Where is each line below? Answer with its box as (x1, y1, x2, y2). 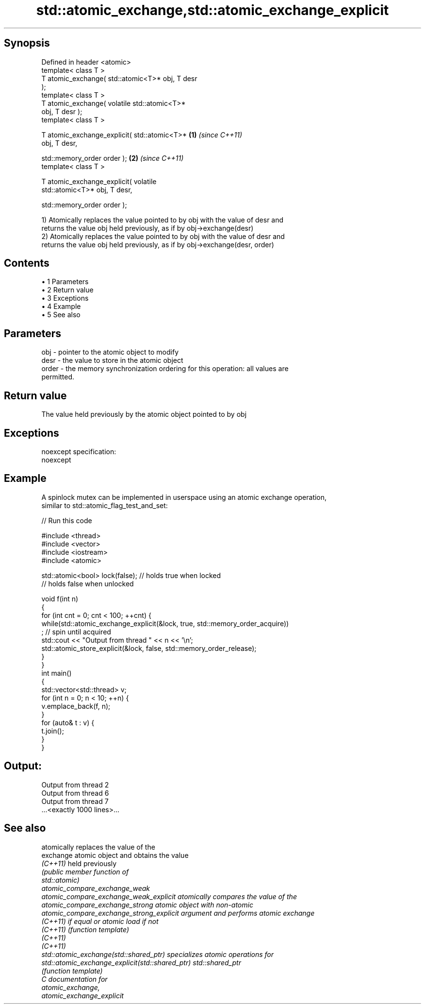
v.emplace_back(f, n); (41, 701, 111, 710)
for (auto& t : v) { (41, 718, 95, 727)
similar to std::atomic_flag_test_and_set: (41, 501, 168, 510)
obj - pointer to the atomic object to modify (41, 348, 179, 357)
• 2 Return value (41, 286, 94, 294)
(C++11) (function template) (41, 925, 130, 934)
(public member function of (41, 867, 129, 876)
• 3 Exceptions (41, 294, 89, 303)
